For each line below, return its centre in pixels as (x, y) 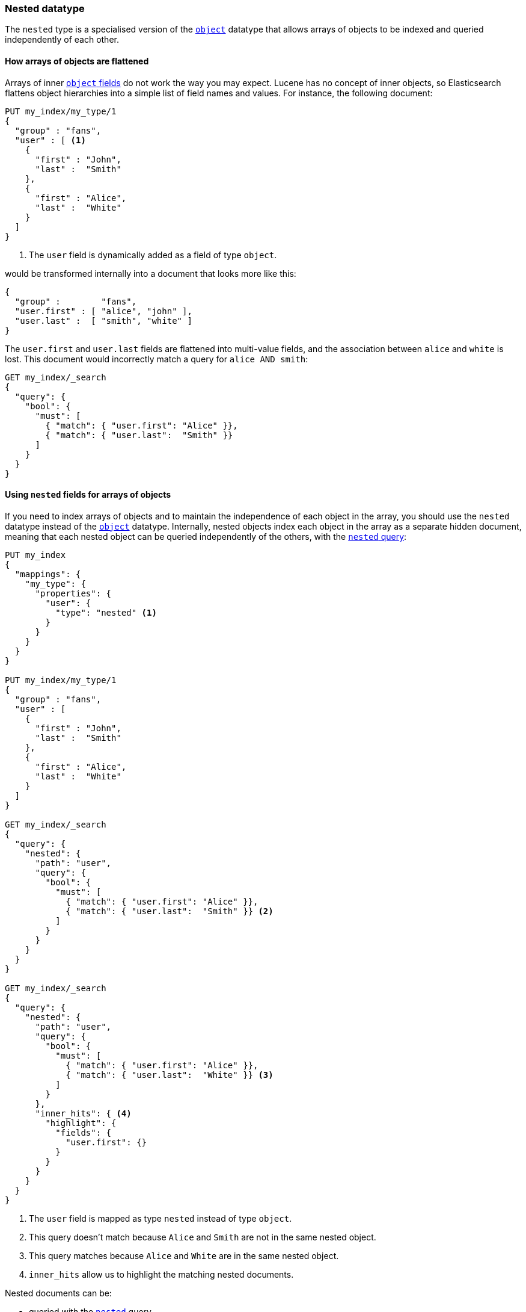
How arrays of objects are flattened (77, 61)
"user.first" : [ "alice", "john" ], (103, 311)
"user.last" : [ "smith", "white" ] (103, 320)
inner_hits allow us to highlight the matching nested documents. (161, 1274)
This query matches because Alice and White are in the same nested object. (184, 1255)
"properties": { (73, 593)
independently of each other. (62, 40)
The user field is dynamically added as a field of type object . (153, 255)
